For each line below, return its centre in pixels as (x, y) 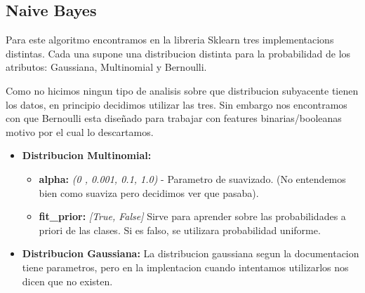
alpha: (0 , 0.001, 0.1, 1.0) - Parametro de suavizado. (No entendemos (192, 178)
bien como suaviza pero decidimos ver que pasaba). (149, 192)
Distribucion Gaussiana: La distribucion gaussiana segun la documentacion (191, 253)
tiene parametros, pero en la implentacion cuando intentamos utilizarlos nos (185, 267)
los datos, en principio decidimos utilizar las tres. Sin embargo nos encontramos (177, 104)
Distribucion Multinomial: (87, 155)
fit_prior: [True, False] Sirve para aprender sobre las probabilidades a (192, 216)
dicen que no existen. (67, 281)
